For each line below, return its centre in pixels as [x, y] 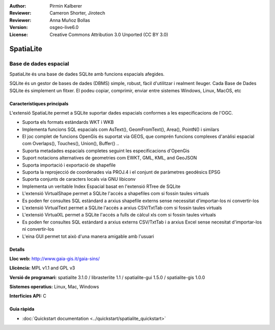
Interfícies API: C [28, 296]
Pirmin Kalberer [66, 6]
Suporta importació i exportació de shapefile [69, 165]
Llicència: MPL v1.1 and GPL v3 [42, 268]
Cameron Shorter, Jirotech [77, 13]
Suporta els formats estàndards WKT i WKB [68, 122]
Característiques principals [39, 103]
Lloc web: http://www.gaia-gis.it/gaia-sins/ [55, 258]
